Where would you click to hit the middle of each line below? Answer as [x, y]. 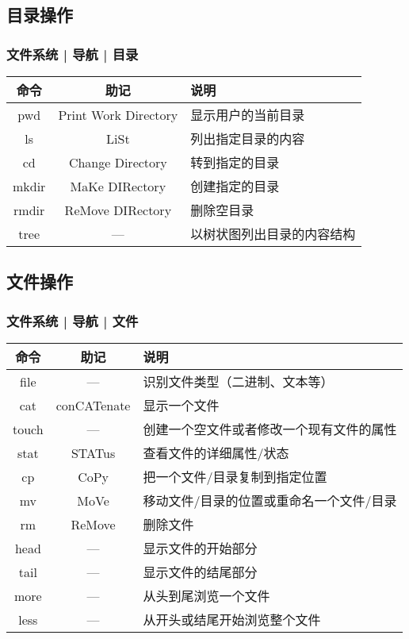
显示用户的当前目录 [248, 115]
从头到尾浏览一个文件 [206, 596]
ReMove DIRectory [118, 210]
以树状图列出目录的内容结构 [273, 234]
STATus [93, 452]
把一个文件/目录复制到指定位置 [235, 477]
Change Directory [118, 162]
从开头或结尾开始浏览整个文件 [232, 620]
